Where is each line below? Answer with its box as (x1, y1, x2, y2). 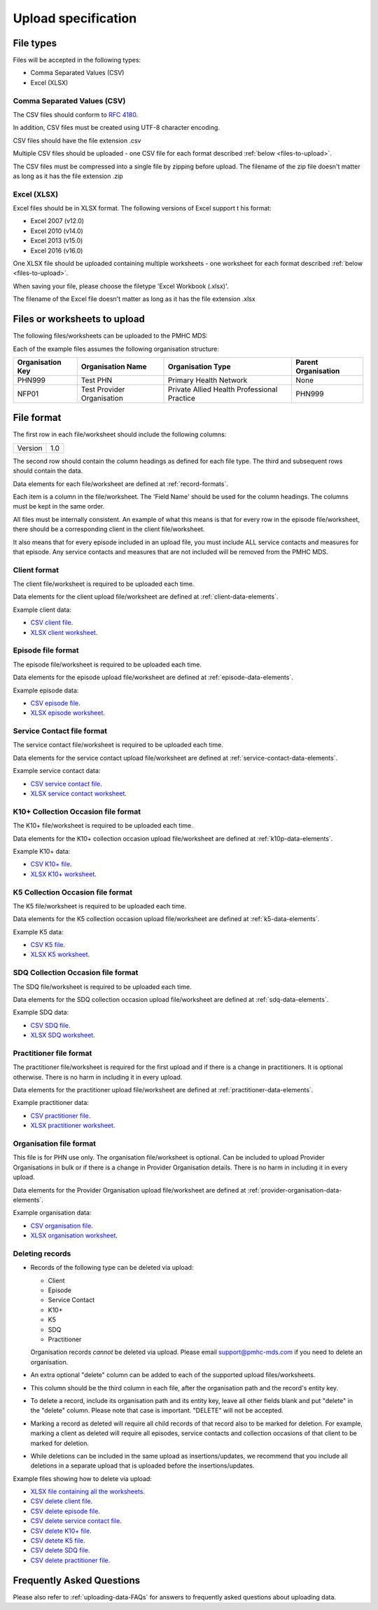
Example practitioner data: (13, 1099, 89, 1107)
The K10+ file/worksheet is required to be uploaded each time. (13, 821, 193, 830)
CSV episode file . (30, 699, 80, 707)
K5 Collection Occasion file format (13, 887, 133, 897)
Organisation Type (168, 361, 231, 371)
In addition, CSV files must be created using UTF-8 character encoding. (13, 123, 220, 132)
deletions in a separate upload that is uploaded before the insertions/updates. (30, 1461, 255, 1470)
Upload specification (13, 11, 137, 26)
